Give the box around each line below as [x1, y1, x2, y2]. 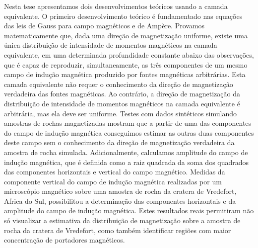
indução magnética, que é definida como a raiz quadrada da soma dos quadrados [4, 157, 249, 167]
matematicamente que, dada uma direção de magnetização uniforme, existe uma [4, 30, 248, 40]
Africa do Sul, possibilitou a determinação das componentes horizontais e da [4, 195, 236, 206]
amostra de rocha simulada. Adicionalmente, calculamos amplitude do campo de [4, 147, 248, 157]
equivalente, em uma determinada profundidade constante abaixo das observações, [4, 49, 254, 60]
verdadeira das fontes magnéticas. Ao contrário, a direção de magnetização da [4, 88, 240, 99]
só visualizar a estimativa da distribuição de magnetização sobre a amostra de [4, 215, 241, 226]
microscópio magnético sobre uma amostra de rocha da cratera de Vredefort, [4, 186, 237, 196]
